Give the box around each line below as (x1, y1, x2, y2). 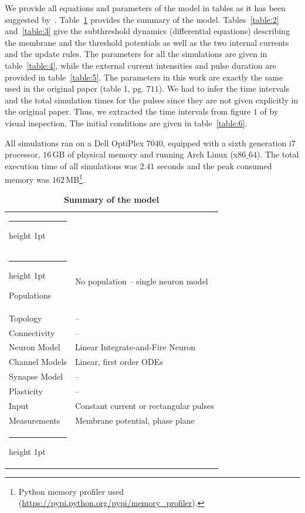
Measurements (9, 414, 60, 426)
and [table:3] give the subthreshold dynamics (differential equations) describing (5, 25, 290, 37)
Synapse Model (9, 370, 63, 383)
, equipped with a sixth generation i (162, 136, 292, 149)
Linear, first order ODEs (74, 356, 163, 368)
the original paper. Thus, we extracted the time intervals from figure (5, 105, 251, 118)
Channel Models (9, 356, 67, 368)
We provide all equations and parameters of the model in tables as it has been (5, 2, 286, 14)
